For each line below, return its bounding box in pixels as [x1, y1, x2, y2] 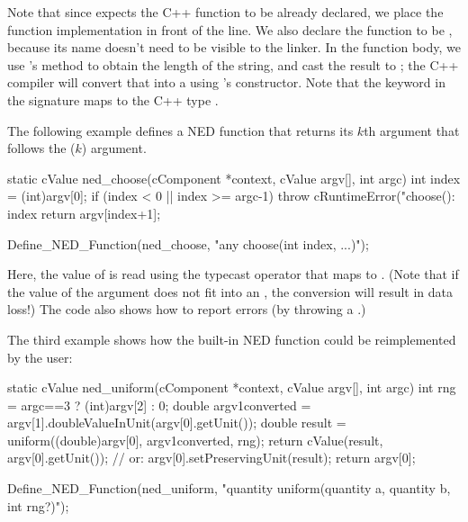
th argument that [364, 121, 460, 139]
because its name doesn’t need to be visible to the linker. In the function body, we [7, 38, 461, 57]
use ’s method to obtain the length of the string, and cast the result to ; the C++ [7, 55, 459, 74]
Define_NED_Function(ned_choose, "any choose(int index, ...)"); [7, 234, 369, 253]
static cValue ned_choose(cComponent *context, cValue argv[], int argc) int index [7, 168, 461, 187]
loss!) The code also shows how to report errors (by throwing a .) [7, 300, 366, 319]
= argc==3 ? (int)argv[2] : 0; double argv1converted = [7, 395, 311, 414]
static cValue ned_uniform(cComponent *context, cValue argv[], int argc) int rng [7, 378, 456, 397]
